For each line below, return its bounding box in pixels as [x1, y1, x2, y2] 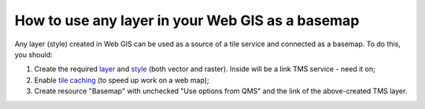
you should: [14, 49, 53, 59]
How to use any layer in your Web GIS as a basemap [14, 12, 360, 29]
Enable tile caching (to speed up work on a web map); [34, 75, 209, 85]
